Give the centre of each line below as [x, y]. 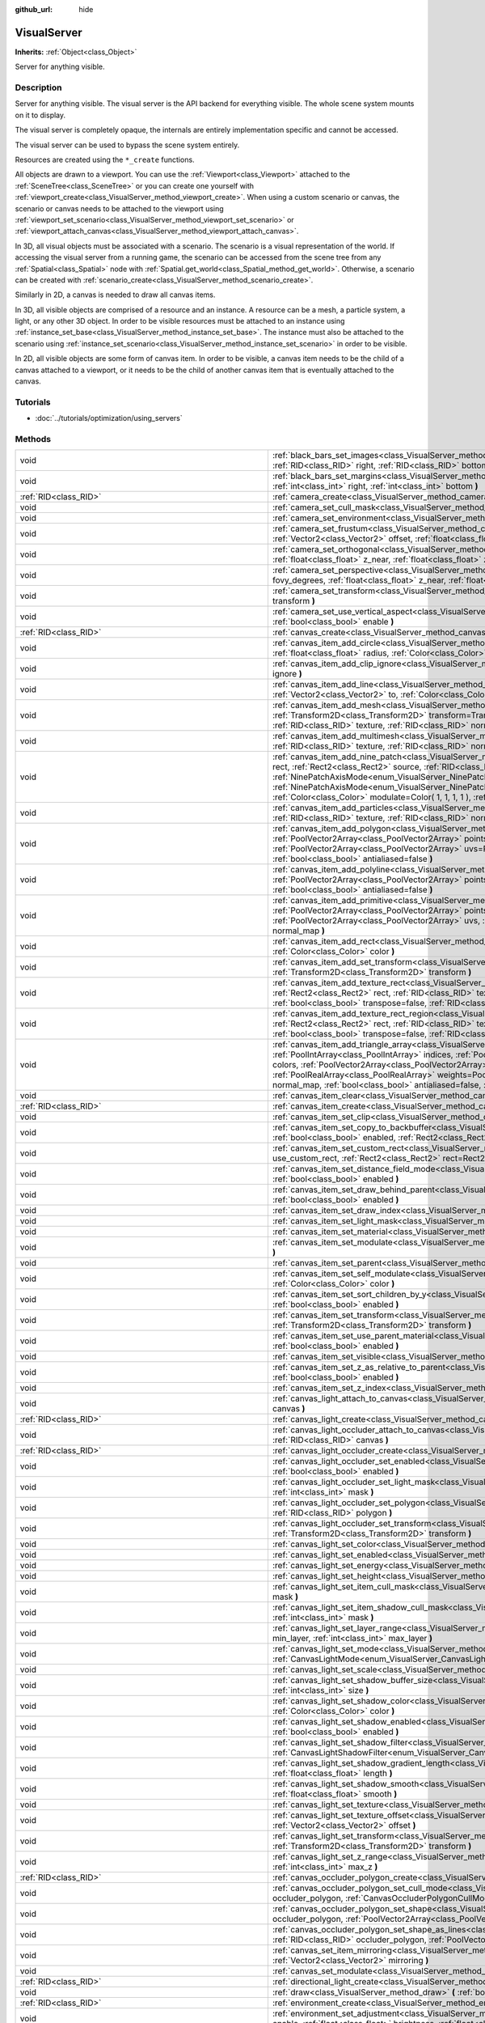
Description [38, 87]
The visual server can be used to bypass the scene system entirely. [127, 145]
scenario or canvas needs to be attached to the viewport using [119, 208]
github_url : [34, 9]
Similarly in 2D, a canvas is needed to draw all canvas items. [115, 295]
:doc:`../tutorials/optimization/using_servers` [109, 418]
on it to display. [40, 115]
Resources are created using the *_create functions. [105, 159]
